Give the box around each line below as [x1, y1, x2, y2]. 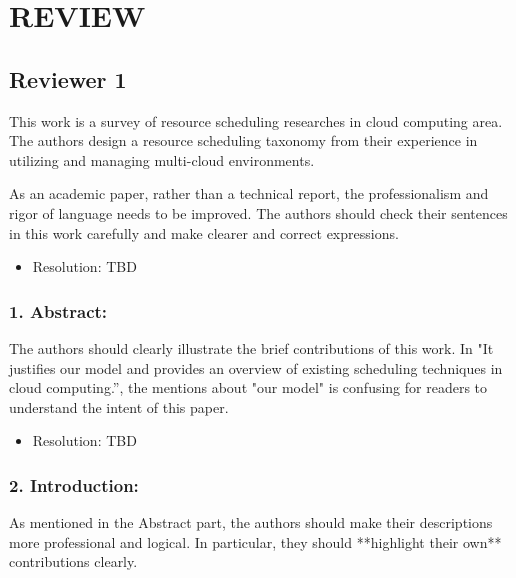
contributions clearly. [9, 551, 138, 572]
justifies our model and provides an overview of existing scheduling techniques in [9, 357, 503, 378]
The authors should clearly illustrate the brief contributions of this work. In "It [9, 337, 494, 358]
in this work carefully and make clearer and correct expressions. [9, 222, 399, 243]
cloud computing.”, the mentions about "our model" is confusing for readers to [9, 377, 488, 398]
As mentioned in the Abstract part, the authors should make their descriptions [9, 512, 493, 533]
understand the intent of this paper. [9, 396, 229, 417]
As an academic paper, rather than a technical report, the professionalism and [9, 183, 489, 204]
